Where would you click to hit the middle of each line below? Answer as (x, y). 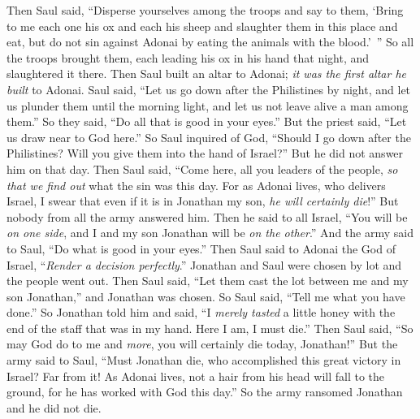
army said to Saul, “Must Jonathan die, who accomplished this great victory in (204, 360)
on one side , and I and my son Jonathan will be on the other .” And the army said (210, 233)
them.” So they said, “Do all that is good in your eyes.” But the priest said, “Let (207, 121)
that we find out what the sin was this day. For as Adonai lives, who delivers (196, 185)
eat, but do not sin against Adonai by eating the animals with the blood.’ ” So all (210, 42)
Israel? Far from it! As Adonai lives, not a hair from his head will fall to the (196, 376)
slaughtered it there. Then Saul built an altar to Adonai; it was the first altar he (207, 73)
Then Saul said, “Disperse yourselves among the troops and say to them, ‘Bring (205, 10)
